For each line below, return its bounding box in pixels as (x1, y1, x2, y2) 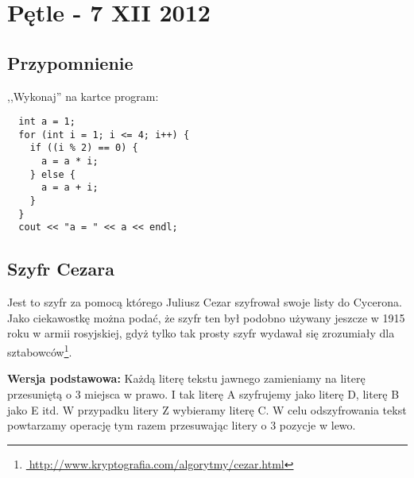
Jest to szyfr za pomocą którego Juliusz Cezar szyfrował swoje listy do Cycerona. (7, 294, 402, 310)
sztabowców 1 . (7, 341, 72, 360)
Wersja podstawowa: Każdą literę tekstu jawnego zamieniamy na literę (7, 370, 366, 387)
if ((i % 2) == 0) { (29, 142, 138, 154)
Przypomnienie (7, 50, 133, 75)
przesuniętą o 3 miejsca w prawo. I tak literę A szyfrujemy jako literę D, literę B (7, 385, 400, 402)
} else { (29, 168, 75, 180)
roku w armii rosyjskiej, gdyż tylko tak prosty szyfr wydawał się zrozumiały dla (7, 325, 395, 341)
